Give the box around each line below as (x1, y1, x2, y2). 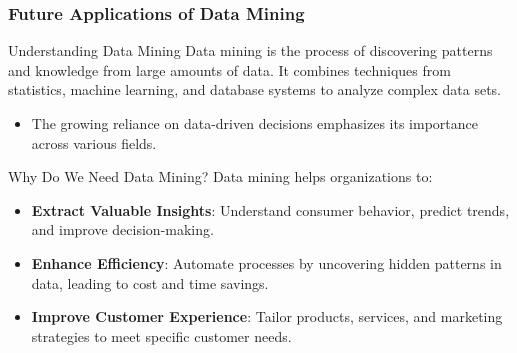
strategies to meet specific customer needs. (31, 325, 292, 346)
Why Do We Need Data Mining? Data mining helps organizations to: (8, 166, 433, 187)
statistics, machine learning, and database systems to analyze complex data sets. (8, 79, 502, 100)
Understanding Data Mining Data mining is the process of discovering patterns (8, 40, 493, 61)
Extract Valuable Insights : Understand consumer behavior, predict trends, (31, 199, 510, 220)
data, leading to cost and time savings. (31, 272, 269, 293)
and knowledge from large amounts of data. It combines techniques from (8, 59, 451, 80)
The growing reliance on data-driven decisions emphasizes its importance (31, 113, 478, 133)
